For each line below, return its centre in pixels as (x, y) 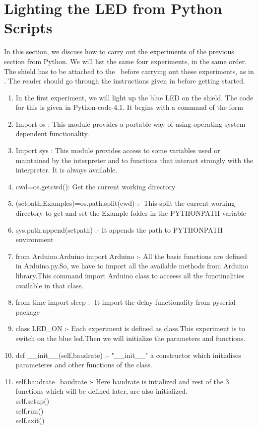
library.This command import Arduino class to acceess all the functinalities (130, 275)
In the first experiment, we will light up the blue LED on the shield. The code (134, 97)
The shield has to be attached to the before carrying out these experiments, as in (129, 71)
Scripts (28, 28)
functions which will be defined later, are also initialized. (101, 391)
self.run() (30, 410)
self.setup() (32, 400)
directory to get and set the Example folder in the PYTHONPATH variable (131, 213)
